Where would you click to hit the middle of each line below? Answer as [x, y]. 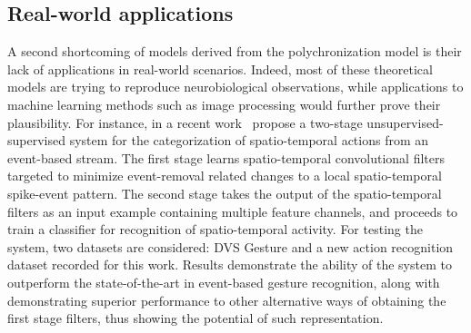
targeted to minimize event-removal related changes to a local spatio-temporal [225, 176]
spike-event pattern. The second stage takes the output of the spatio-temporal [225, 193]
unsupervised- [405, 122]
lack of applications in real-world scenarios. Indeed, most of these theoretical [220, 69]
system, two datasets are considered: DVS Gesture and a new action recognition [230, 246]
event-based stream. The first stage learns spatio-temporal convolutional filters [226, 157]
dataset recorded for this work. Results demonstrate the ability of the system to [230, 264]
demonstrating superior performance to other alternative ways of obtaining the [227, 300]
